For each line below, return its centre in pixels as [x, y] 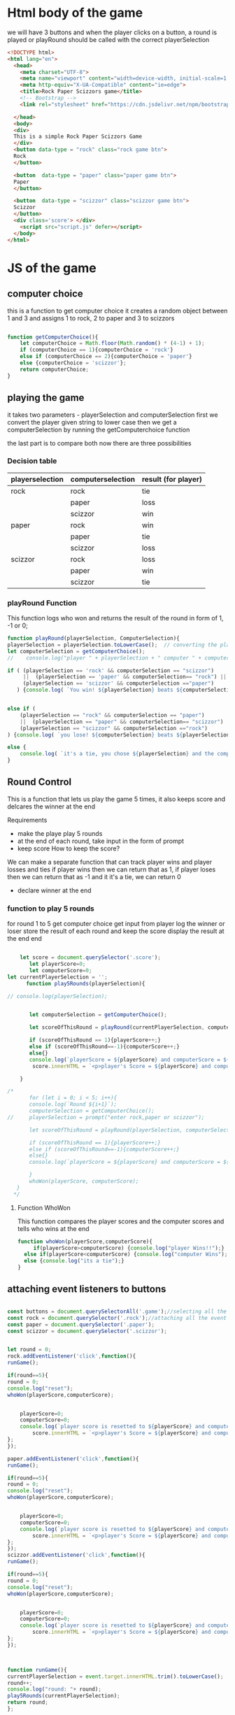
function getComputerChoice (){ [53, 337]
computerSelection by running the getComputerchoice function [99, 429]
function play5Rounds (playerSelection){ [85, 983]
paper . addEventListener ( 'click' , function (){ [73, 1459]
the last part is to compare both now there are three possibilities [99, 443]
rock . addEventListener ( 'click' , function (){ [72, 1356]
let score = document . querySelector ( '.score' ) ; [90, 958]
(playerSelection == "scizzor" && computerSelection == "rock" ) [114, 728]
